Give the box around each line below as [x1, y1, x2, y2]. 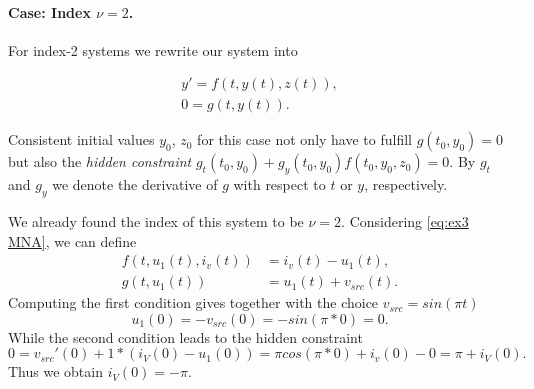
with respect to [233, 174, 326, 195]
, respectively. [364, 174, 448, 195]
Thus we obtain [8, 361, 103, 382]
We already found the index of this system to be [8, 211, 304, 232]
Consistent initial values [8, 129, 155, 150]
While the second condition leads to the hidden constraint [8, 326, 363, 347]
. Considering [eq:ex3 [341, 211, 469, 232]
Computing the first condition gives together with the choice [8, 292, 379, 313]
